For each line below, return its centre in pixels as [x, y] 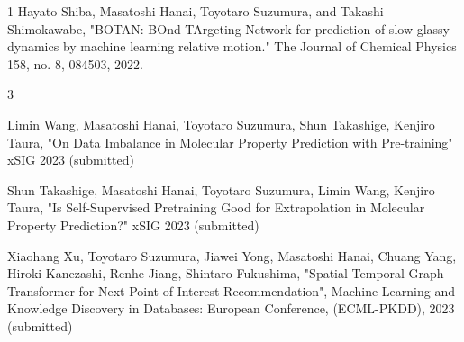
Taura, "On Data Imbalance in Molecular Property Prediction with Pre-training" [230, 142]
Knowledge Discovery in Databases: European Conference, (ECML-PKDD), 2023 [231, 308]
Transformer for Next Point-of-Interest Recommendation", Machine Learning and [231, 290]
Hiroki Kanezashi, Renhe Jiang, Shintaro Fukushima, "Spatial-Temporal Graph [226, 273]
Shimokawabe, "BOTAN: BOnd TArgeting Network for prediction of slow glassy [228, 28]
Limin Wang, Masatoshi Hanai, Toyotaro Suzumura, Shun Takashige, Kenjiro [221, 124]
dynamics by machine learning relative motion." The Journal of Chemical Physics [232, 46]
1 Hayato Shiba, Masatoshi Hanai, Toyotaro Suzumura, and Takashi [196, 11]
